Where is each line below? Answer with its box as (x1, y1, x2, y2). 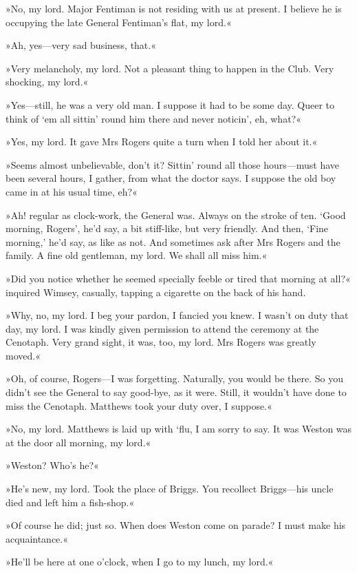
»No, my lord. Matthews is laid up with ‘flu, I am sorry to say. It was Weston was (6, 421, 352, 436)
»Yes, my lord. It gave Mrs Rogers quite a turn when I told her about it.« (6, 134, 318, 149)
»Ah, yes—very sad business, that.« (6, 38, 156, 52)
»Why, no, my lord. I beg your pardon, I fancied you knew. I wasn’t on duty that (6, 308, 349, 322)
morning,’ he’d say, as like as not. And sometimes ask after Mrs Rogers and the (6, 234, 340, 249)
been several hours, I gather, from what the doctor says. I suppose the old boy (6, 171, 336, 185)
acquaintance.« (6, 531, 69, 545)
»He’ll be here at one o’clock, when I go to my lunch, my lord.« (6, 554, 274, 569)
